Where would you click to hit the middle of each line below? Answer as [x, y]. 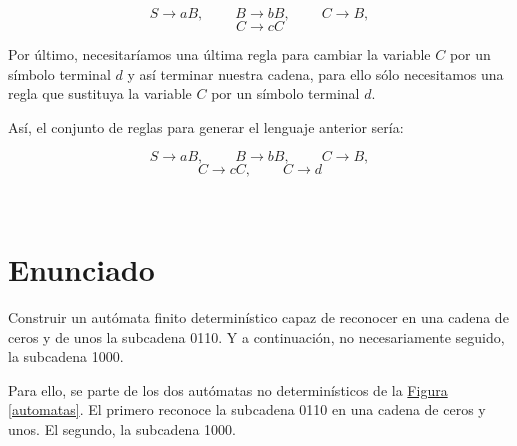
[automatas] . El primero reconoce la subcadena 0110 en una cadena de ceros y [247, 409]
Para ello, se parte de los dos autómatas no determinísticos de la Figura [228, 389]
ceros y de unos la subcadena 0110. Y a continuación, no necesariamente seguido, [256, 336]
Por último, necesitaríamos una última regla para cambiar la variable [219, 54]
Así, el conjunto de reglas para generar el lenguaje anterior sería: [206, 126]
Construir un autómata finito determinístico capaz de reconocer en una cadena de [258, 317]
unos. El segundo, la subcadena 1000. [122, 429]
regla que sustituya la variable [100, 93]
